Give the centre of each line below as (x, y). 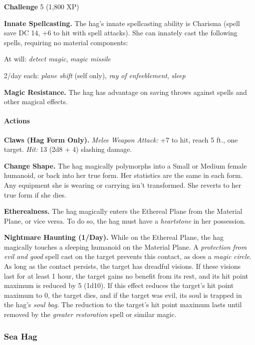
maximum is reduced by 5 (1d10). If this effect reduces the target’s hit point (119, 285)
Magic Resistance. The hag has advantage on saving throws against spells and (126, 92)
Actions (17, 121)
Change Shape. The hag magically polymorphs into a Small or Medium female (126, 165)
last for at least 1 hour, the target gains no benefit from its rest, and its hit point (126, 275)
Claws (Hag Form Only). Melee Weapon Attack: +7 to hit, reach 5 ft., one (121, 139)
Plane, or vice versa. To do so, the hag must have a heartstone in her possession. (125, 220)
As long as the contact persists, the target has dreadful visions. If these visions (122, 266)
